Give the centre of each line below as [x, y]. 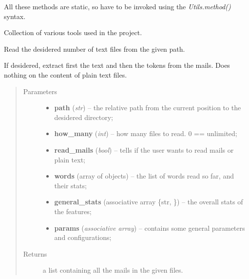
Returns [35, 253]
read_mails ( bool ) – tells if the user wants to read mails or [144, 149]
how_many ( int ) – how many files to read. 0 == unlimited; [146, 133]
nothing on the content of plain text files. [66, 74]
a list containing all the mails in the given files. [113, 270]
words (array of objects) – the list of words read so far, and [144, 176]
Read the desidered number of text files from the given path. [95, 49]
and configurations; [83, 237]
